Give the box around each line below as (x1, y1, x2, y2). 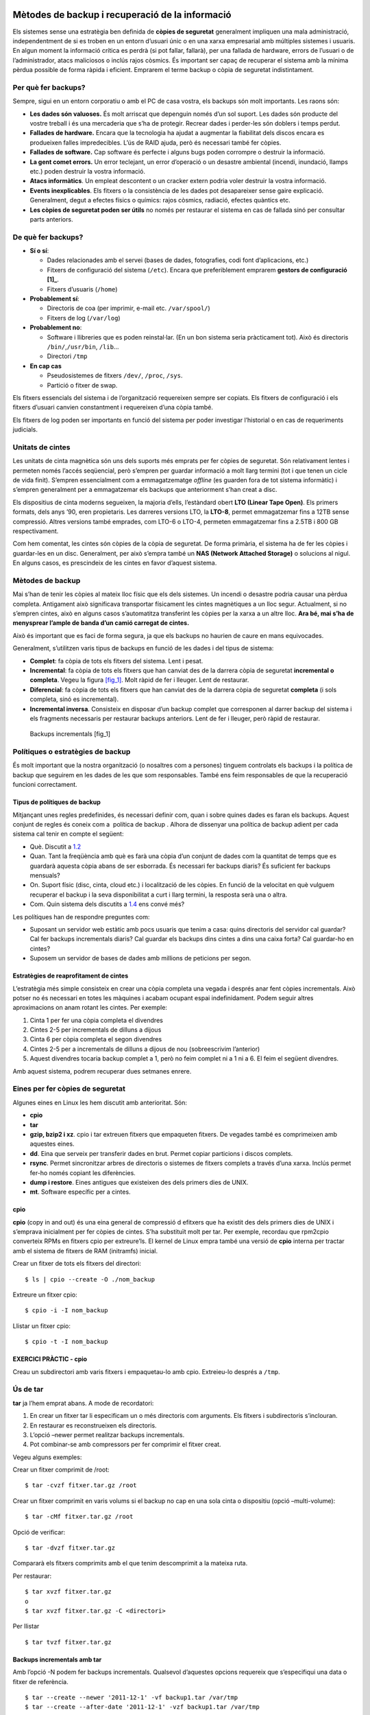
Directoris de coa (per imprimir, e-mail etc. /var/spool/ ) (47, 304, 210, 312)
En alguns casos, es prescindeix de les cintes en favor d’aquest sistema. (12, 559, 217, 567)
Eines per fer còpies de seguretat (12, 1084, 126, 1093)
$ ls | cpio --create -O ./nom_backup (25, 1275, 156, 1283)
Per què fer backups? (12, 82, 86, 92)
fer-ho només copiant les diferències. (29, 1168, 136, 1176)
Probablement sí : (29, 295, 80, 303)
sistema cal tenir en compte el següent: (12, 830, 124, 838)
